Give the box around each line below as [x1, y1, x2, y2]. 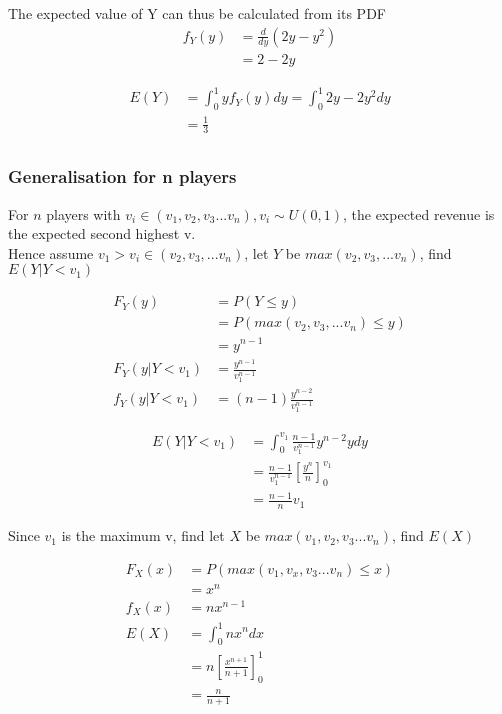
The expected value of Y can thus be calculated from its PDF [8, 3, 386, 23]
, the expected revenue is [342, 203, 495, 224]
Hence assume [8, 242, 94, 263]
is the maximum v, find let [61, 525, 225, 546]
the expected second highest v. [8, 223, 196, 244]
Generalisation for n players [8, 164, 237, 189]
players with [46, 203, 121, 224]
